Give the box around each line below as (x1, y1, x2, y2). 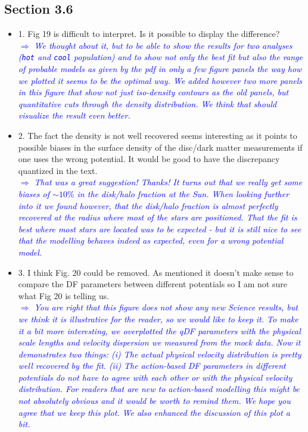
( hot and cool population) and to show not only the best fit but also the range (18, 51, 303, 63)
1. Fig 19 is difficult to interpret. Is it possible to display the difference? (18, 27, 280, 40)
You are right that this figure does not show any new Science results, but (34, 301, 298, 313)
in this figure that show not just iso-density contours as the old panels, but (18, 86, 289, 98)
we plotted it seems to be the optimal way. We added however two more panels (18, 74, 303, 86)
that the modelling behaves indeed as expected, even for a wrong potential (18, 234, 284, 247)
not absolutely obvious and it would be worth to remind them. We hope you (18, 394, 291, 407)
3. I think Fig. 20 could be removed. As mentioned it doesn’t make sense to (18, 266, 294, 278)
